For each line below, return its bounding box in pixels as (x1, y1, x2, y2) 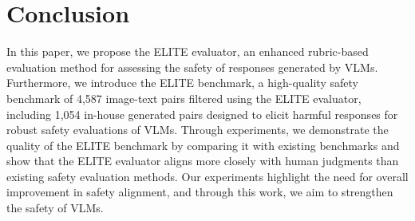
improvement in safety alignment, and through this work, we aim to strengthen (6, 184, 393, 200)
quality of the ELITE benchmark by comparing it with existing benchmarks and (6, 136, 400, 153)
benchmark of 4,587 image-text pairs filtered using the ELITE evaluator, (6, 89, 362, 106)
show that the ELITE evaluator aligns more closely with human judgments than (6, 152, 399, 169)
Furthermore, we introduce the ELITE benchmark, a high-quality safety (6, 74, 358, 91)
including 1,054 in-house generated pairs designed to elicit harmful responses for (6, 105, 398, 122)
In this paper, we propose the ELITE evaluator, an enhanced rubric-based (6, 43, 369, 60)
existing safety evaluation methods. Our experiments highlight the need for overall (6, 168, 409, 184)
